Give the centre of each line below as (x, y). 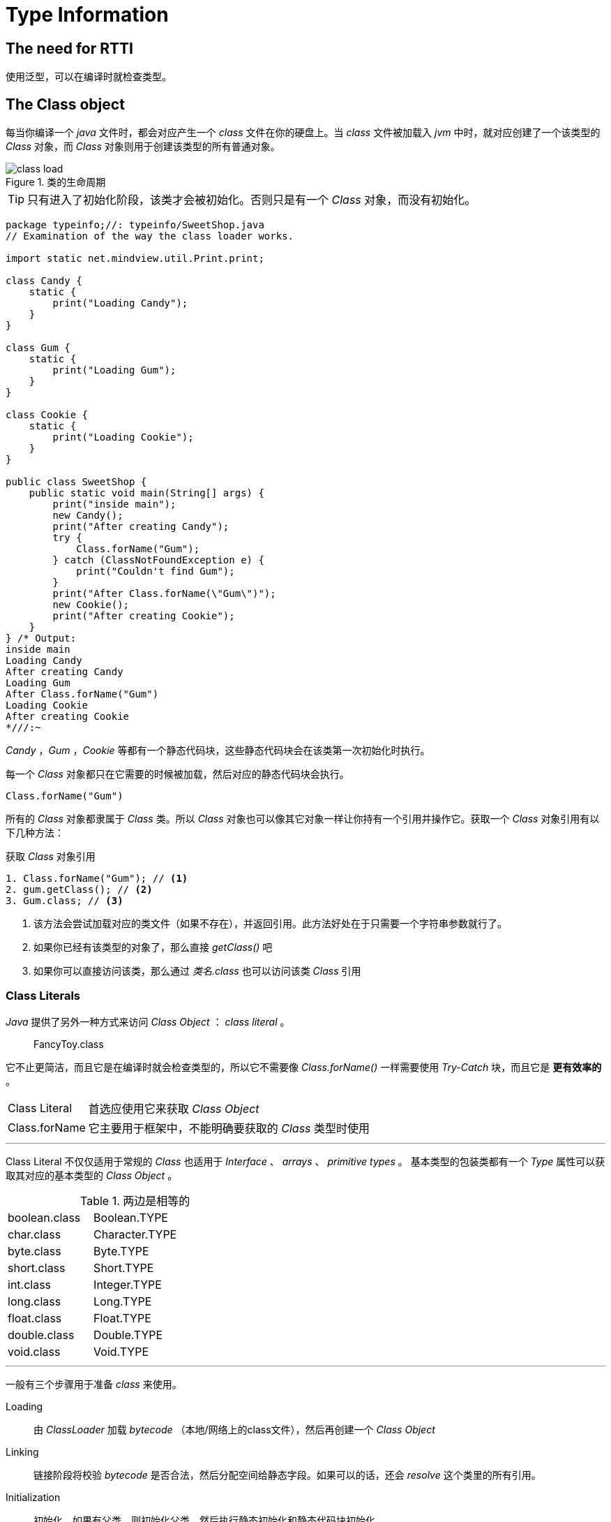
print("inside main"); (114, 504)
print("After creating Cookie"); (144, 616)
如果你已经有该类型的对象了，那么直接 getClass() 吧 (153, 947)
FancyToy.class (69, 1044)
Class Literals (43, 996)
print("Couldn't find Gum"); (156, 571)
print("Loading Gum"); (114, 370)
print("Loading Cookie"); (123, 437)
